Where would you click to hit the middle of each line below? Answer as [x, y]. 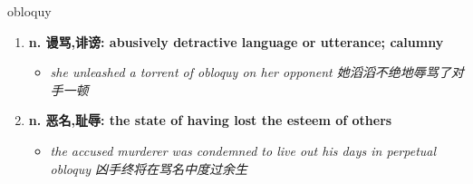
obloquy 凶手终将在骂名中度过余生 [149, 168]
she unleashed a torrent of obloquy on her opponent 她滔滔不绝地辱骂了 [251, 72]
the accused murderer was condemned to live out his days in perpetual [243, 150]
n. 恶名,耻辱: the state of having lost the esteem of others [210, 120]
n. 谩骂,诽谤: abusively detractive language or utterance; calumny [236, 41]
